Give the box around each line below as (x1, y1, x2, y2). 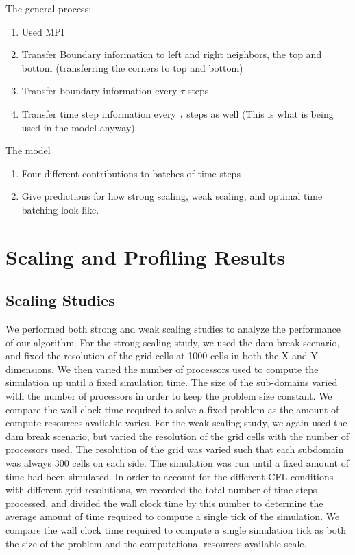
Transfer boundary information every (21, 83, 177, 98)
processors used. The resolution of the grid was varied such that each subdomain (5, 442, 344, 456)
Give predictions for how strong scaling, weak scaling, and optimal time (21, 189, 323, 203)
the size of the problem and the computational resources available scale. (5, 536, 307, 550)
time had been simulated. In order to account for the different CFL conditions (5, 469, 334, 483)
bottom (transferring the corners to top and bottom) (21, 60, 243, 75)
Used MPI (21, 24, 64, 38)
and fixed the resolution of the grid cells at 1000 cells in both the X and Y (5, 348, 318, 363)
